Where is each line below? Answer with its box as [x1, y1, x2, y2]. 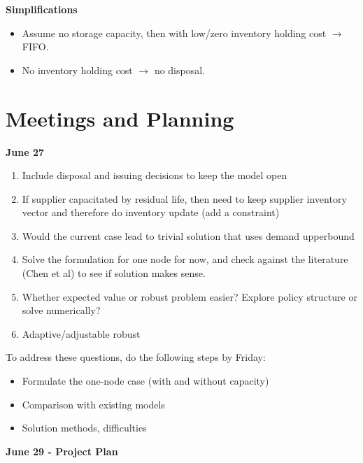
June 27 [6, 144, 45, 159]
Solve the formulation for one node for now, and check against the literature [22, 252, 348, 266]
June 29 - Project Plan [6, 443, 118, 458]
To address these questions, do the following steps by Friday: [6, 350, 266, 364]
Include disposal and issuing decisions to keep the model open [22, 168, 287, 183]
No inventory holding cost [22, 62, 133, 77]
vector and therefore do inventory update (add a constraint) [22, 205, 280, 220]
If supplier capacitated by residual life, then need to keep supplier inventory [22, 191, 347, 206]
